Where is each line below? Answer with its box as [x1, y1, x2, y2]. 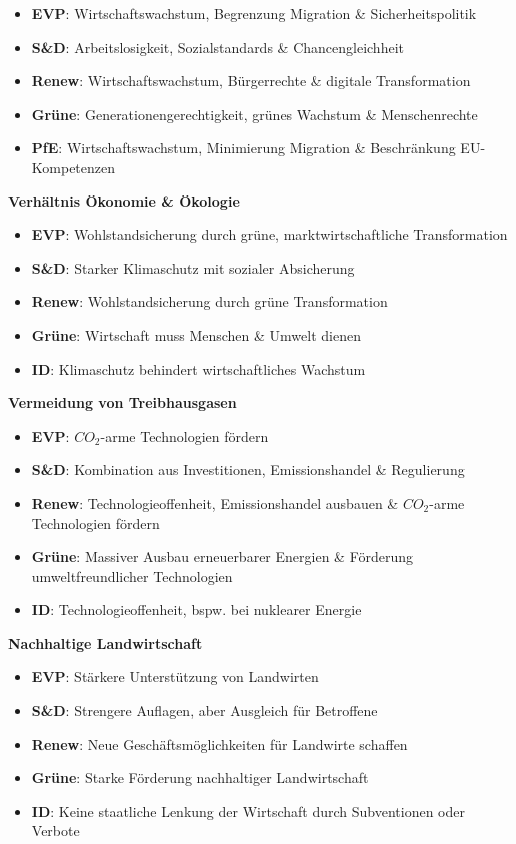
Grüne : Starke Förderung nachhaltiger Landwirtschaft [31, 767, 369, 788]
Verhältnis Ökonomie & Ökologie [8, 190, 240, 211]
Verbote [31, 820, 80, 841]
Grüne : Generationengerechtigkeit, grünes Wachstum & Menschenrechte [31, 103, 478, 124]
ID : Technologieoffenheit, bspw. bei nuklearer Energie [31, 599, 362, 620]
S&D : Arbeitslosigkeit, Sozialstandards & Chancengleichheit [31, 36, 404, 57]
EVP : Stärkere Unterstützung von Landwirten [31, 666, 319, 687]
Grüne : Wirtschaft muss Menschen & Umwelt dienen [31, 324, 361, 345]
